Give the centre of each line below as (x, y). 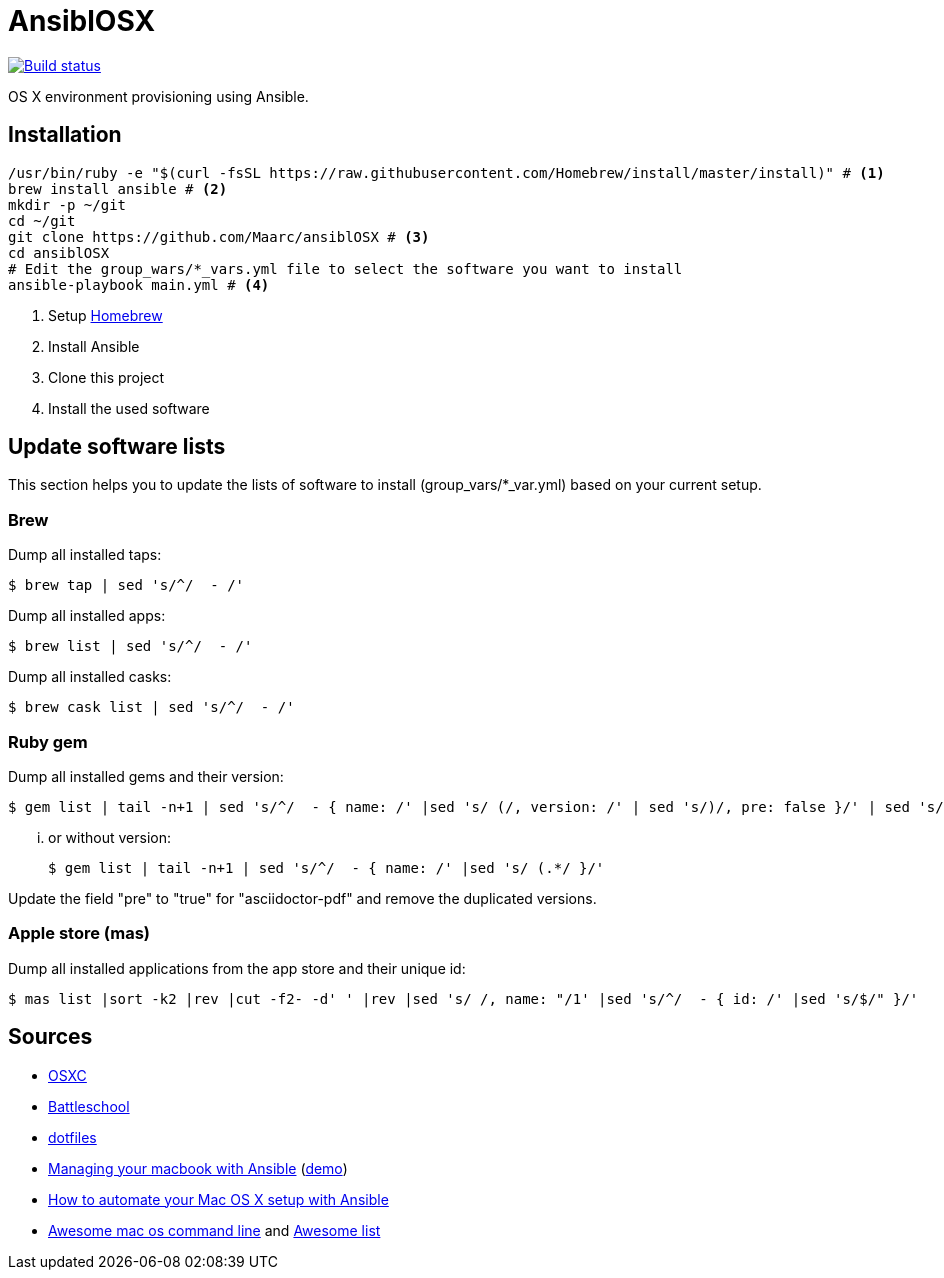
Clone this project (106, 377)
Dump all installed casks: (90, 677)
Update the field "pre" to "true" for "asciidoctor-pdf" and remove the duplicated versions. (302, 898)
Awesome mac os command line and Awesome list (214, 1230)
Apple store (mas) (79, 933)
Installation (65, 135)
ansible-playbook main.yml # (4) (139, 284)
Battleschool (89, 1106)
